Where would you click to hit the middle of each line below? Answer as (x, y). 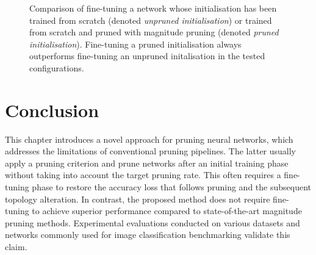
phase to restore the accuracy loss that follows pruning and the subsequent (171, 187)
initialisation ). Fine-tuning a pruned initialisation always (135, 44)
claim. (16, 247)
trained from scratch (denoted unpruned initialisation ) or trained (151, 20)
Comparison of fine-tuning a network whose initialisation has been (153, 8)
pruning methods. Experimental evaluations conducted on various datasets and (153, 222)
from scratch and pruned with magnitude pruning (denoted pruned (154, 32)
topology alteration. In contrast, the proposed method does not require (138, 199)
